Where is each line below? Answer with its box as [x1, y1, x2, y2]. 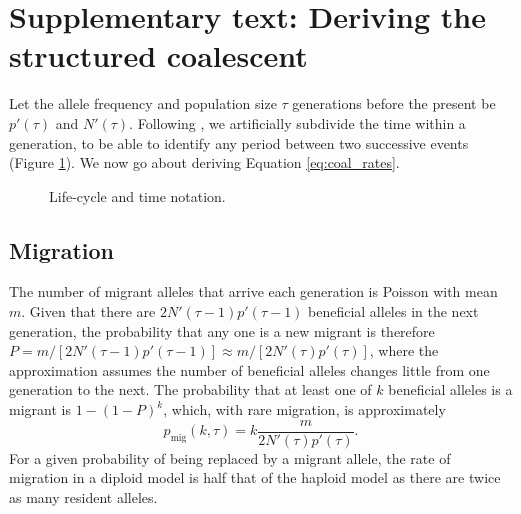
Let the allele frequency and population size [9, 93, 277, 114]
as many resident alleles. [9, 486, 158, 507]
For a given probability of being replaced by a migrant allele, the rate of [9, 447, 451, 468]
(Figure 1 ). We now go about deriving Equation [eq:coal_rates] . [9, 152, 400, 173]
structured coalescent [9, 35, 308, 76]
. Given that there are [21, 301, 156, 322]
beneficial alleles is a [388, 379, 513, 400]
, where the [369, 340, 439, 361]
